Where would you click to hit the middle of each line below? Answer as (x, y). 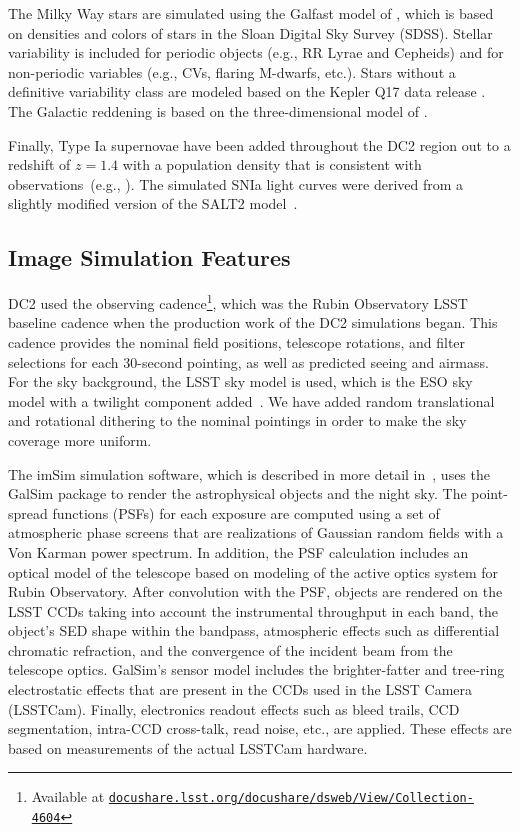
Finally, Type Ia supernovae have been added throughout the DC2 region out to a (259, 144)
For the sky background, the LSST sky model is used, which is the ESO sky (240, 381)
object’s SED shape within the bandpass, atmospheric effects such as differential (254, 630)
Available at (68, 796)
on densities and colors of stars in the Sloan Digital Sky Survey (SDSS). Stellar (250, 32)
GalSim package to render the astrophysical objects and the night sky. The (237, 493)
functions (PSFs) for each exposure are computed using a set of (246, 512)
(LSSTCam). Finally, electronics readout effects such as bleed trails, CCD (234, 708)
